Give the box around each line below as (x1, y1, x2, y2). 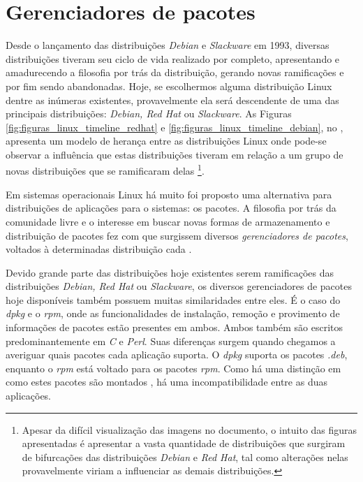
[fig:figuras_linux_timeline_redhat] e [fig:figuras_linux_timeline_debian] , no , (6, 119, 343, 134)
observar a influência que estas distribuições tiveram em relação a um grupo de (6, 147, 343, 161)
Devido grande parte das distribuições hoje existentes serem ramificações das (6, 265, 334, 279)
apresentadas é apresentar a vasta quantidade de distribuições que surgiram (22, 436, 346, 451)
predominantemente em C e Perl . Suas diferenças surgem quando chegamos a (6, 333, 336, 348)
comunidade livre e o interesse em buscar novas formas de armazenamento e (6, 214, 330, 228)
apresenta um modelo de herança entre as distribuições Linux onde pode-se (6, 133, 327, 148)
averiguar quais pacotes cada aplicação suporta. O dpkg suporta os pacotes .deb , (6, 347, 348, 362)
